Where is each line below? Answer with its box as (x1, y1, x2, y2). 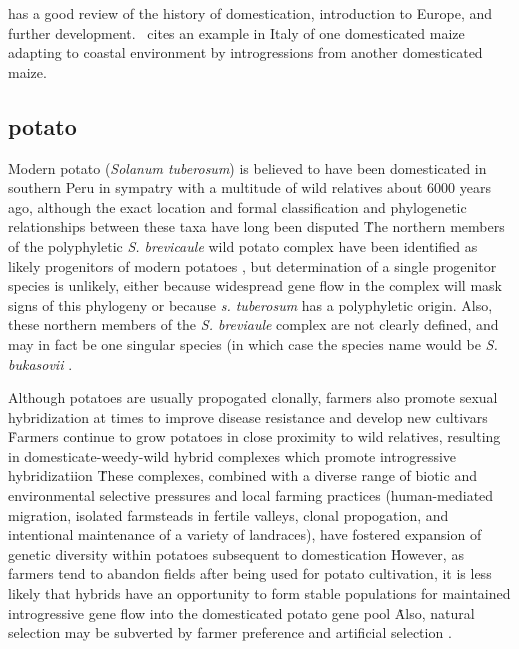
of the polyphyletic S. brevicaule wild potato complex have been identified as (8, 235, 478, 256)
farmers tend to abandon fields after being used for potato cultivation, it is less (8, 563, 492, 584)
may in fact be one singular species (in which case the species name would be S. (8, 333, 498, 354)
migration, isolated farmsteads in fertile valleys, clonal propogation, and (8, 504, 449, 525)
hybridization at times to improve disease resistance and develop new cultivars (8, 406, 488, 427)
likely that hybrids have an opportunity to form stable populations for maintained (8, 583, 511, 604)
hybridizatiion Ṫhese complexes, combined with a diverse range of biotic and (8, 465, 477, 486)
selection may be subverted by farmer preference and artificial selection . (8, 622, 452, 643)
